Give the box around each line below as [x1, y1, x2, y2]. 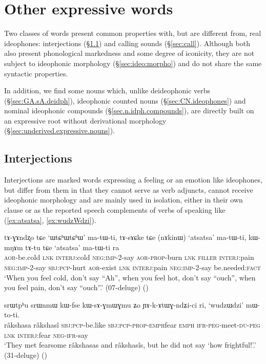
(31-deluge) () [4, 349, 47, 360]
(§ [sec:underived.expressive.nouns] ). [4, 125, 115, 136]
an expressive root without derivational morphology [4, 115, 167, 126]
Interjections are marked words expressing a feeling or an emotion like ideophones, [4, 174, 262, 185]
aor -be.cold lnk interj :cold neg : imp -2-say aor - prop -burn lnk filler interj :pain [4, 252, 254, 262]
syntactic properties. [4, 68, 68, 78]
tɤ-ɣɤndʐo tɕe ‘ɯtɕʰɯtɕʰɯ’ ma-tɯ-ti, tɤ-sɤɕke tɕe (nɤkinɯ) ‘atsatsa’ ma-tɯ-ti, [4, 232, 247, 242]
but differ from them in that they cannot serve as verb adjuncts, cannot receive [4, 184, 253, 195]
